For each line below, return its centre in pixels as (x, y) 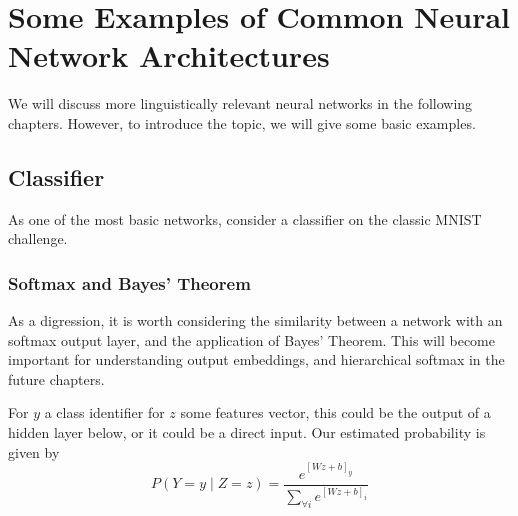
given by (34, 451)
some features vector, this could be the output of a (335, 412)
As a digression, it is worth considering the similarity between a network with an (255, 320)
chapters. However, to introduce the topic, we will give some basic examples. (242, 122)
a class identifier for (104, 412)
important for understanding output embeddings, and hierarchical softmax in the (256, 359)
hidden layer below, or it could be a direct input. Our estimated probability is (247, 432)
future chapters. (56, 378)
